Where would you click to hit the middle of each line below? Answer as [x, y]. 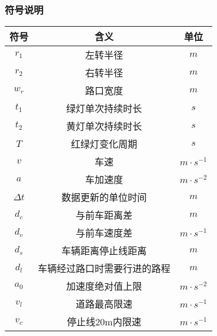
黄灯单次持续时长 [104, 126]
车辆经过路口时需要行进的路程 [104, 268]
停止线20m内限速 [104, 322]
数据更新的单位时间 [104, 197]
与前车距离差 [104, 215]
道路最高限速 [104, 304]
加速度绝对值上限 [104, 286]
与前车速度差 [104, 233]
